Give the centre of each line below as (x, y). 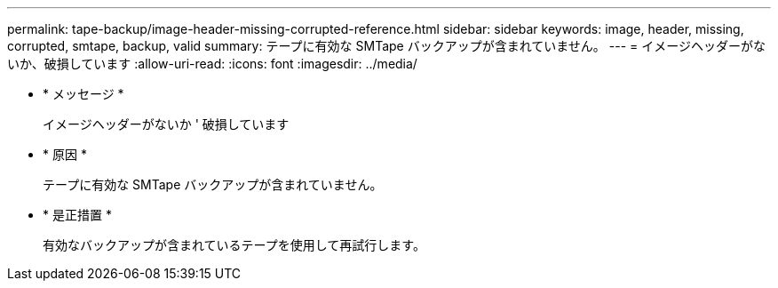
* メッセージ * (83, 94)
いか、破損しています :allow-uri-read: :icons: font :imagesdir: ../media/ (212, 64)
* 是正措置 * (77, 215)
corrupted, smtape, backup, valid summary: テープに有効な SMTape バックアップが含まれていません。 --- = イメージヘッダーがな (386, 46)
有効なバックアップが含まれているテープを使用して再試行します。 (234, 245)
